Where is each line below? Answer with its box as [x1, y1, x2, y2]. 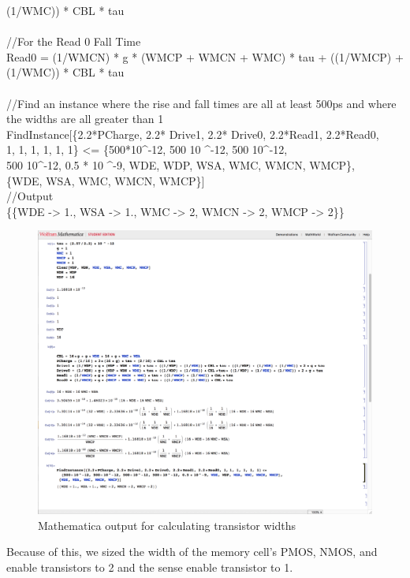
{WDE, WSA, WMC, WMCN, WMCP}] [6, 172, 205, 188]
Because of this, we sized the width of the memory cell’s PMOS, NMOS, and [6, 543, 378, 560]
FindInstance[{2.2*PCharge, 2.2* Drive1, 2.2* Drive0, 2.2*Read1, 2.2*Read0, [6, 125, 379, 142]
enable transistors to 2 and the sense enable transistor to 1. [6, 558, 293, 575]
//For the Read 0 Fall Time [6, 33, 141, 50]
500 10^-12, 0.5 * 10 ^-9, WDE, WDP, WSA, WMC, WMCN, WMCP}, [6, 156, 356, 173]
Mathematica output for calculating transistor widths [38, 516, 296, 533]
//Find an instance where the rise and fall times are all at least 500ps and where [6, 95, 397, 111]
